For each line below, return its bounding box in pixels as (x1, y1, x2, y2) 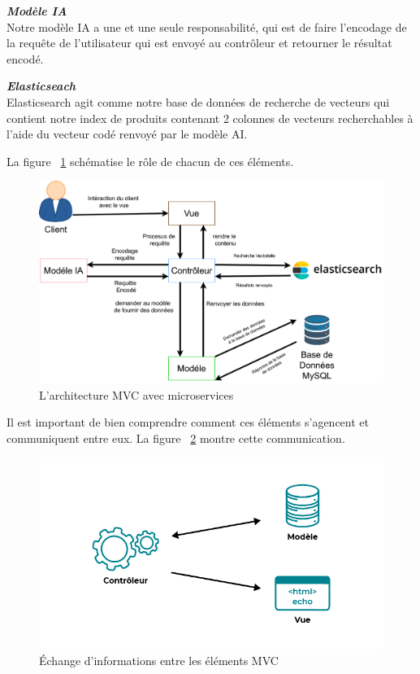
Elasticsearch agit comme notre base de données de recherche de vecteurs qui (6, 93, 390, 110)
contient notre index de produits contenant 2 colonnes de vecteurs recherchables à (6, 109, 414, 126)
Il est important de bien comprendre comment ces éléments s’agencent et (6, 414, 369, 431)
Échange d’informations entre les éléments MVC (39, 652, 279, 669)
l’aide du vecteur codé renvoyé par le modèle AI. (6, 125, 248, 142)
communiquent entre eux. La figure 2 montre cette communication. (6, 429, 345, 446)
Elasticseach (6, 77, 76, 94)
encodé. (6, 50, 44, 67)
